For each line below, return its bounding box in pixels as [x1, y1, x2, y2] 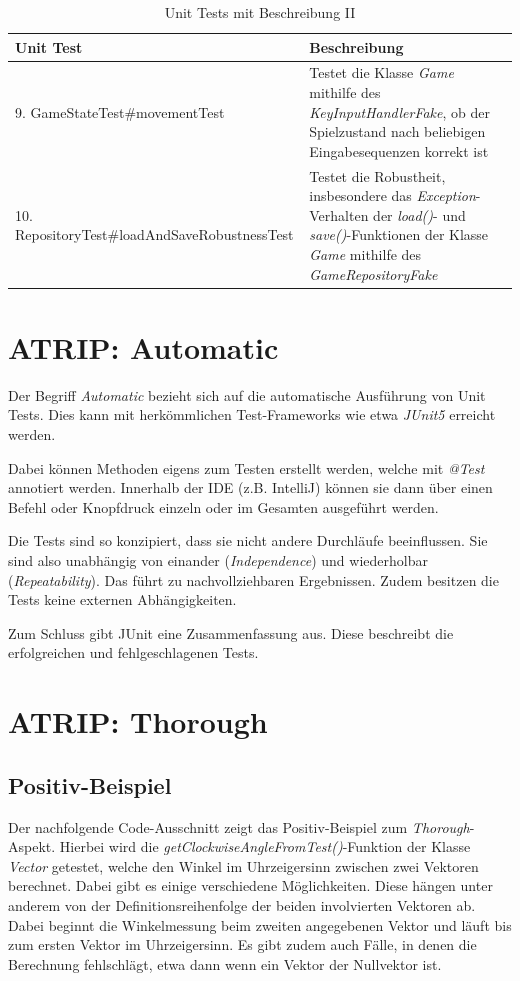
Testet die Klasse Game [309, 62, 454, 83]
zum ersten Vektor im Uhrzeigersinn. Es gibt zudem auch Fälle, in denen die [8, 934, 477, 955]
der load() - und [373, 204, 466, 225]
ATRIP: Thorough [8, 701, 268, 742]
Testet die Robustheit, [309, 165, 446, 186]
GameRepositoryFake [309, 263, 438, 284]
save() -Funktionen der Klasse [309, 224, 489, 245]
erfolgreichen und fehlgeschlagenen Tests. [8, 642, 259, 663]
